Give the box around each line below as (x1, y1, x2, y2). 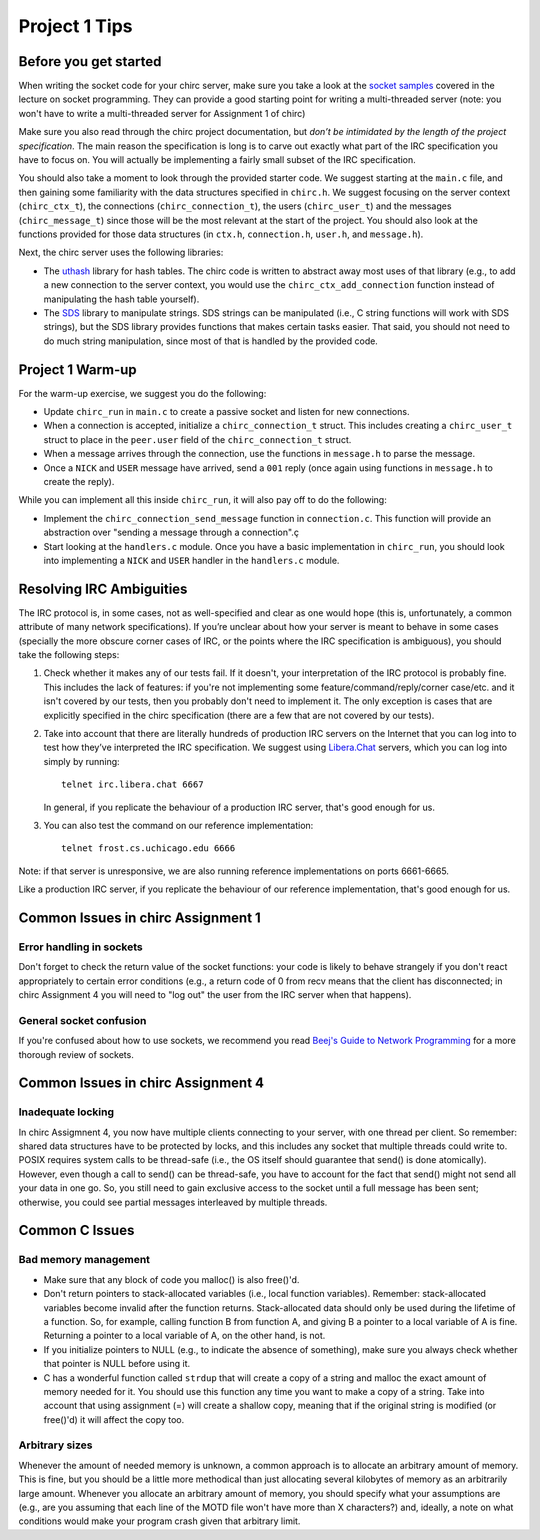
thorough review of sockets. (18, 1048, 134, 1060)
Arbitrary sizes (18, 1438, 93, 1452)
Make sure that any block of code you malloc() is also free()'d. (43, 1273, 300, 1285)
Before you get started (18, 53, 162, 70)
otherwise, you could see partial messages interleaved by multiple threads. (18, 1196, 328, 1208)
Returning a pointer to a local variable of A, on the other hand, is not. (43, 1330, 326, 1342)
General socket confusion (18, 1013, 147, 1027)
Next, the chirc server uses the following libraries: (18, 246, 224, 259)
